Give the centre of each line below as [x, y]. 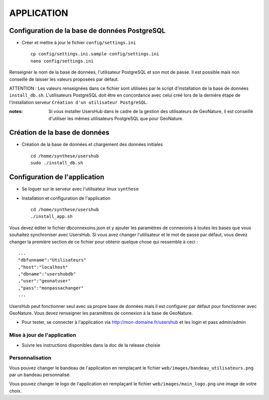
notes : [16, 112]
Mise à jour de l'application [43, 335]
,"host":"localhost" [43, 267]
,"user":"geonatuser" [44, 281]
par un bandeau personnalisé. [40, 375]
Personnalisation [30, 358]
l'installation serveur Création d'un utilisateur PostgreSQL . [78, 102]
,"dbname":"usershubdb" [47, 274]
